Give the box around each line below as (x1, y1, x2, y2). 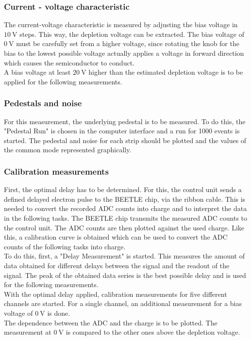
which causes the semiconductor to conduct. (4, 57, 134, 67)
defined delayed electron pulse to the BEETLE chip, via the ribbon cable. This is (4, 194, 246, 204)
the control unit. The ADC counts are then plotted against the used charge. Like (4, 222, 244, 232)
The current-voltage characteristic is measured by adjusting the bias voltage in (4, 19, 238, 30)
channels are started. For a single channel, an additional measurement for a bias (4, 298, 242, 308)
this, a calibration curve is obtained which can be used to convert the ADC (4, 232, 228, 242)
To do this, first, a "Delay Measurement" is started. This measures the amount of (4, 251, 245, 261)
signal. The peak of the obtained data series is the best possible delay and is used (4, 270, 246, 280)
